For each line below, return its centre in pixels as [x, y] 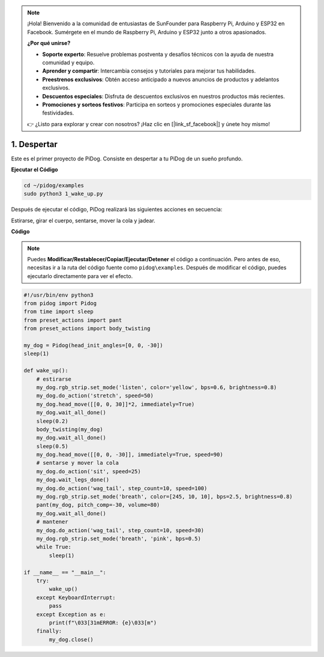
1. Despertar [34, 144]
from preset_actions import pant [73, 320]
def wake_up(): [46, 371]
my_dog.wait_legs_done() [73, 480]
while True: [54, 547]
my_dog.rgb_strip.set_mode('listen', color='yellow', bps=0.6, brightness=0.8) [157, 387]
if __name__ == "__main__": [65, 572]
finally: [49, 631]
